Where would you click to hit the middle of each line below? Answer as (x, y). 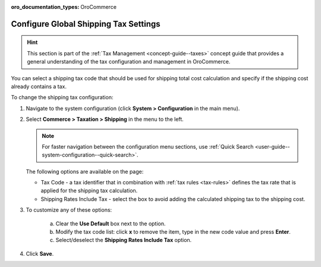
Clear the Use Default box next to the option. (111, 224)
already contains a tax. (39, 86)
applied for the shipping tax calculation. (89, 191)
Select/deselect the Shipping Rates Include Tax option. (124, 240)
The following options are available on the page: (85, 171)
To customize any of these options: (69, 210)
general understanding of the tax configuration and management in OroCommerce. (129, 62)
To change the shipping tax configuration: (62, 98)
